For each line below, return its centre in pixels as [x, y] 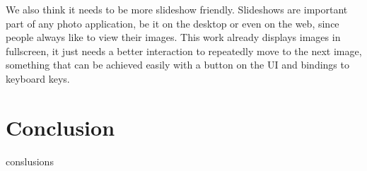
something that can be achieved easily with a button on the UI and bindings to [177, 65]
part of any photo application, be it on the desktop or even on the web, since [173, 23]
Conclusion [60, 127]
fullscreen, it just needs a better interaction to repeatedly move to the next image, [184, 51]
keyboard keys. [38, 78]
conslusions [30, 161]
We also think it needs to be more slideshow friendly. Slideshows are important [177, 9]
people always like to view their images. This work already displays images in [173, 37]
